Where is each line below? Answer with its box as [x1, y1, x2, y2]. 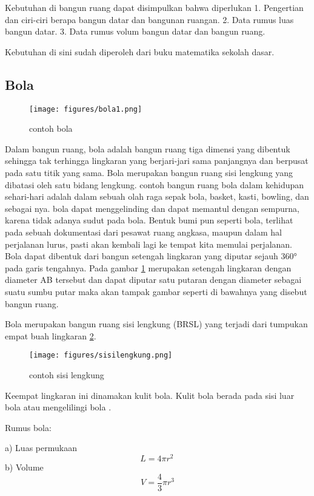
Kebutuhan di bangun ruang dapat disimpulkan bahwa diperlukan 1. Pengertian [5, 1, 304, 13]
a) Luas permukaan [5, 441, 77, 454]
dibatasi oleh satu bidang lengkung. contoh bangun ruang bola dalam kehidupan [5, 178, 304, 191]
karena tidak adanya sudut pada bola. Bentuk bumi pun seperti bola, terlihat [5, 214, 293, 226]
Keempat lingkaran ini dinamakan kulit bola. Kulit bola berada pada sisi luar [5, 389, 295, 401]
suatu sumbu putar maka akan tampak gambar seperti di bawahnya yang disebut [5, 285, 307, 297]
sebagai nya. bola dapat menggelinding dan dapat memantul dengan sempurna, [5, 202, 299, 214]
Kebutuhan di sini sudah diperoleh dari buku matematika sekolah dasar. [5, 45, 275, 58]
